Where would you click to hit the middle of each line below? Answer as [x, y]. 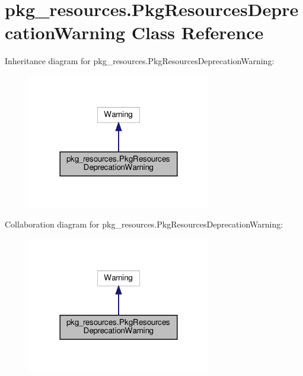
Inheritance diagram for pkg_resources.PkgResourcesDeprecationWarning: [140, 61]
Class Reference [197, 32]
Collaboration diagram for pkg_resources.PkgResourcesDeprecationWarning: [144, 224]
